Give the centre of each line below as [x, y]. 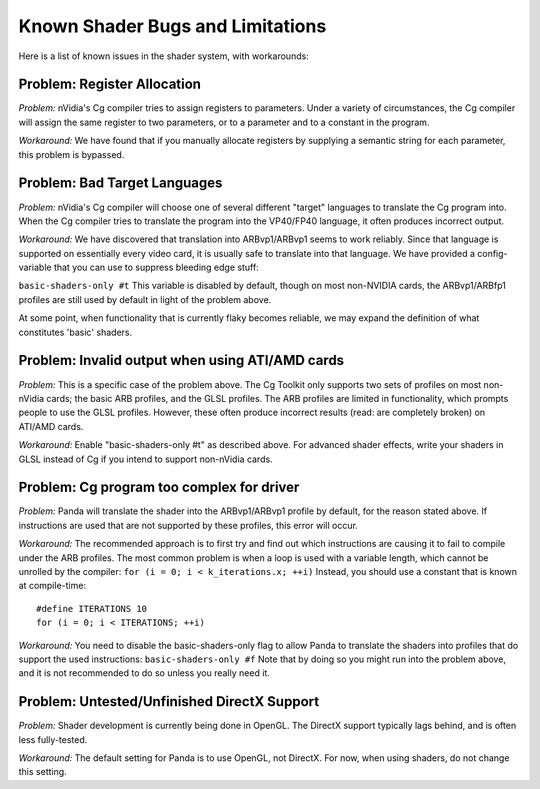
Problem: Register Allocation [110, 84]
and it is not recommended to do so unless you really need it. [144, 673]
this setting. [42, 772]
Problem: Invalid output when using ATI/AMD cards [181, 360]
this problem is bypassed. [71, 154]
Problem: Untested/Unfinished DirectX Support [169, 701]
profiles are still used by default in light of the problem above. [145, 299]
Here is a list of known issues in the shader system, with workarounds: [163, 56]
